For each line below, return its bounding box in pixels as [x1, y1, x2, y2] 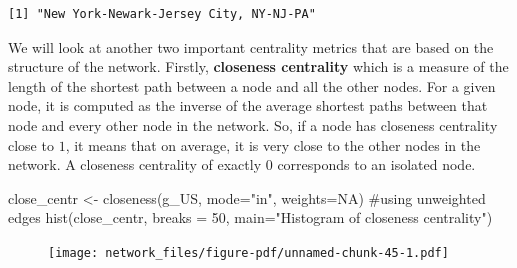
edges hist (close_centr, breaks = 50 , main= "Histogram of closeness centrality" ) [8, 207, 493, 228]
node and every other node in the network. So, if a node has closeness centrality [8, 114, 498, 135]
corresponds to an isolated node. [277, 154, 476, 175]
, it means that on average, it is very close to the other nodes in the [65, 134, 481, 155]
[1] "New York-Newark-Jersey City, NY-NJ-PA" [8, 7, 316, 21]
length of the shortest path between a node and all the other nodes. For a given [8, 75, 496, 96]
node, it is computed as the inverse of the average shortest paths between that [8, 95, 488, 116]
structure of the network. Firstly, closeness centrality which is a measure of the [8, 56, 509, 77]
